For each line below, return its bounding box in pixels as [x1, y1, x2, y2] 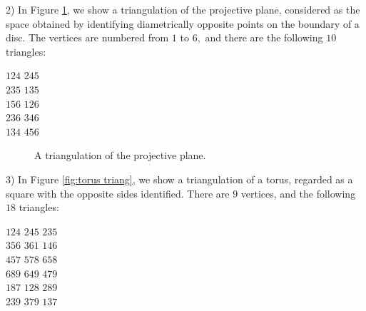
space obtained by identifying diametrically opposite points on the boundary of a [6, 16, 360, 31]
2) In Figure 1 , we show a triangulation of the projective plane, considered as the [6, 2, 360, 16]
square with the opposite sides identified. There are [6, 185, 230, 200]
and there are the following [205, 30, 323, 45]
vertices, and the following [240, 185, 356, 200]
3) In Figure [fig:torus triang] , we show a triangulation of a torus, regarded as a [6, 171, 353, 186]
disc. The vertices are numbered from [6, 30, 169, 45]
